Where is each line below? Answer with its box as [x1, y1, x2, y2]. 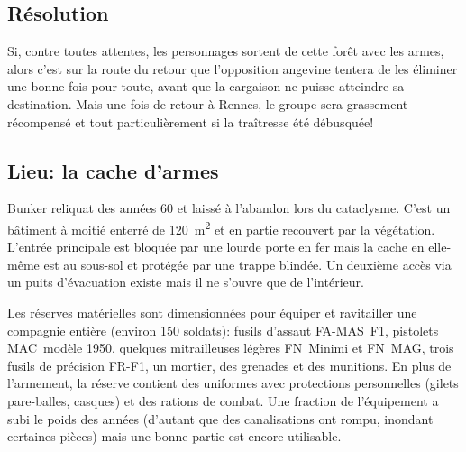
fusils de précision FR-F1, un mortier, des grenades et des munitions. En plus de [7, 355, 452, 374]
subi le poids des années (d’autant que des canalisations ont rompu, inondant [7, 409, 434, 428]
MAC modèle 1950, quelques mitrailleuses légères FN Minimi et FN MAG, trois [7, 338, 454, 357]
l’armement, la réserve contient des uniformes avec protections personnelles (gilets [7, 374, 459, 392]
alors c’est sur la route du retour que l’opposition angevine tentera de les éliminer [7, 59, 458, 78]
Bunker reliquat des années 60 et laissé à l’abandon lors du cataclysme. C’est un [7, 198, 451, 217]
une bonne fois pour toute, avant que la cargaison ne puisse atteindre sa [7, 77, 405, 96]
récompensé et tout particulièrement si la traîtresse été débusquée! [7, 112, 374, 131]
